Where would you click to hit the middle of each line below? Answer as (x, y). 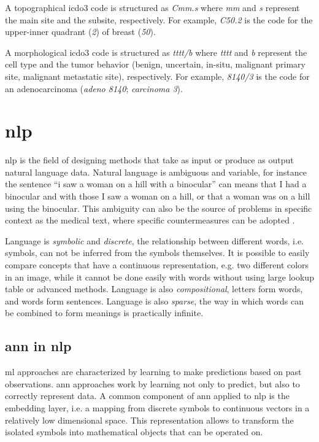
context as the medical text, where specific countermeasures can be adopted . (150, 220)
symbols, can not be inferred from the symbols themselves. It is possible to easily (157, 253)
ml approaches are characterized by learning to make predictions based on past (153, 372)
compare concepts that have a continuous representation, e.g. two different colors (157, 265)
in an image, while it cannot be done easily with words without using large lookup (159, 277)
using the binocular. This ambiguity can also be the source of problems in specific (159, 208)
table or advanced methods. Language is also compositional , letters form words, (154, 289)
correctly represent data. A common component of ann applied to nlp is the (147, 396)
